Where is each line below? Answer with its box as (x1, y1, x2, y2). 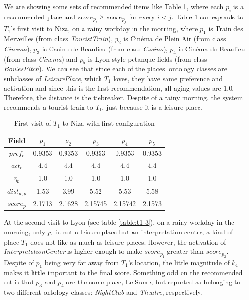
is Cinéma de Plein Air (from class (123, 33, 226, 43)
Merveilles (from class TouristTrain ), (4, 33, 113, 43)
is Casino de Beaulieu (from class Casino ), (42, 43, 168, 53)
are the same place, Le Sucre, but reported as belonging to (66, 277, 241, 287)
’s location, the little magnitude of (128, 257, 230, 267)
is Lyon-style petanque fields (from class (88, 53, 207, 64)
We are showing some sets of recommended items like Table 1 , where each (4, 1, 224, 11)
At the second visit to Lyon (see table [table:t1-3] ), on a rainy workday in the (4, 217, 234, 227)
